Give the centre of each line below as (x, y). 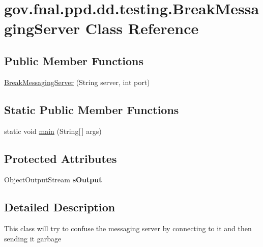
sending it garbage (33, 238)
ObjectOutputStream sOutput (53, 180)
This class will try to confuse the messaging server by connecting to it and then (128, 228)
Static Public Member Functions (92, 109)
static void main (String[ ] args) (53, 131)
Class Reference (142, 28)
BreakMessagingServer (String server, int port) (77, 82)
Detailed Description (60, 207)
